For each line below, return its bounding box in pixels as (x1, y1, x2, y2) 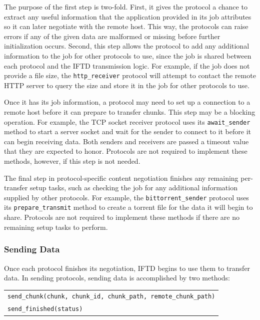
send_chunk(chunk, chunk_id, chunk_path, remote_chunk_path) (7, 293, 215, 300)
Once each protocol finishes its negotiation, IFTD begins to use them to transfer (4, 262, 250, 273)
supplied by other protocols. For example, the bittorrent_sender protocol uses (4, 192, 249, 202)
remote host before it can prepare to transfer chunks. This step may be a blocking (4, 107, 255, 117)
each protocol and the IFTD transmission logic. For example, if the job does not (4, 60, 250, 71)
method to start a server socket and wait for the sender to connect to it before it (4, 126, 251, 137)
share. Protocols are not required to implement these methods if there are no (4, 212, 239, 222)
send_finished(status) (7, 305, 83, 313)
